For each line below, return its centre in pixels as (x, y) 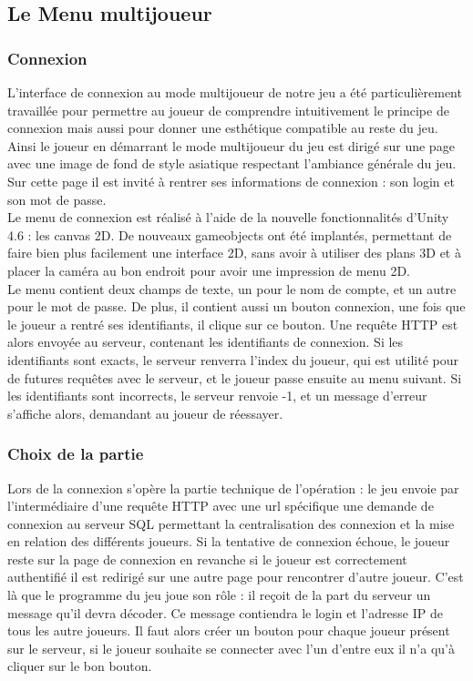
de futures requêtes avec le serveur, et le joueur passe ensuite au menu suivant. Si (235, 377)
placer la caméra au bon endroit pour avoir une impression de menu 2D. (209, 270)
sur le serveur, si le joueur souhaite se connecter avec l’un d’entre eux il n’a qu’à (231, 648)
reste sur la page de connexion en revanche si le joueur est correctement (207, 559)
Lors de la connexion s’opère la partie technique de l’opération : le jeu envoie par (233, 488)
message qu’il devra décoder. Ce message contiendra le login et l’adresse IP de (225, 612)
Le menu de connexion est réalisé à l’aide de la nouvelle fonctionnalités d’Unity (228, 217)
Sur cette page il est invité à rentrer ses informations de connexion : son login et (231, 181)
